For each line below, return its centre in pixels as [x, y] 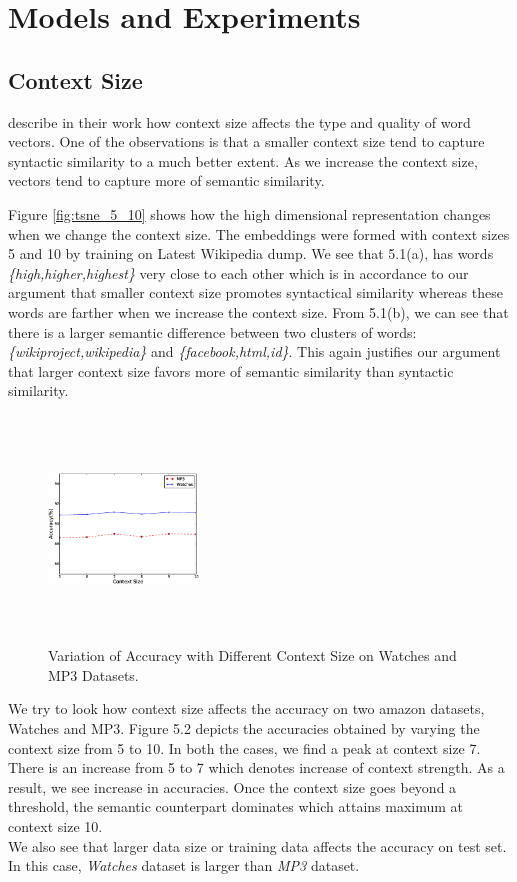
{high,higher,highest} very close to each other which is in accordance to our [238, 272]
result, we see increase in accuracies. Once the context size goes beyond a [232, 786]
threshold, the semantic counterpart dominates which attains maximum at [236, 806]
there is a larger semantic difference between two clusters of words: [212, 331]
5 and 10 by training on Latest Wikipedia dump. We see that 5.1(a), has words [251, 253]
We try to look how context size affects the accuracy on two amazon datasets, [246, 708]
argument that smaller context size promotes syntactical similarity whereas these [255, 292]
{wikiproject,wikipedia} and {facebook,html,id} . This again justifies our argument [254, 351]
